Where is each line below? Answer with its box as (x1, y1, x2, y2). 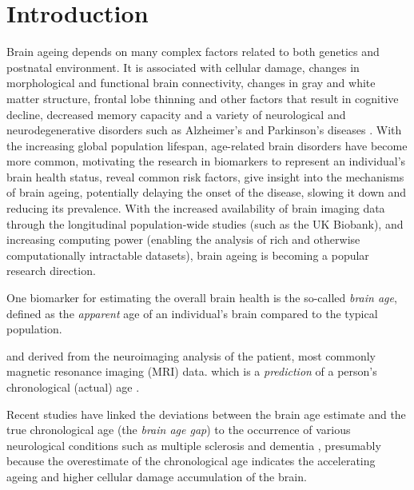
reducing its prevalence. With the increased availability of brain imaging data (6, 200, 385, 217)
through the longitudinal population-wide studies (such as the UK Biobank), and (6, 215, 404, 232)
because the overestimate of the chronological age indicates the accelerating (6, 452, 376, 469)
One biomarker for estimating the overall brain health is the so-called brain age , (6, 289, 397, 306)
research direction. (6, 262, 96, 279)
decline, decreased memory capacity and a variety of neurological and (6, 106, 346, 122)
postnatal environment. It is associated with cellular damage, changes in (6, 58, 360, 75)
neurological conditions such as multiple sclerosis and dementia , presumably (6, 436, 381, 453)
